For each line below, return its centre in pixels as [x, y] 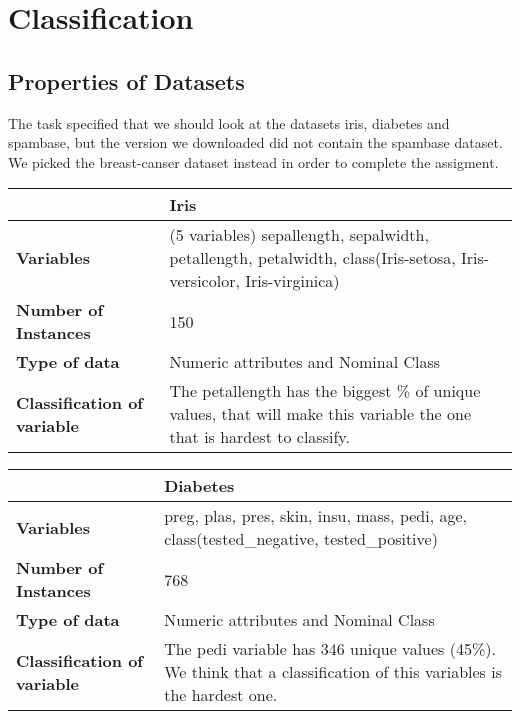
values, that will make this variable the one [320, 414]
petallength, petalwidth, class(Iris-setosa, [312, 258]
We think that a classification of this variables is [333, 672]
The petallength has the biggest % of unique [325, 391]
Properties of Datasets [126, 80]
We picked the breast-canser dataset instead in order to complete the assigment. [253, 161]
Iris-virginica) [292, 281]
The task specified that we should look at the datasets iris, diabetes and [229, 122]
